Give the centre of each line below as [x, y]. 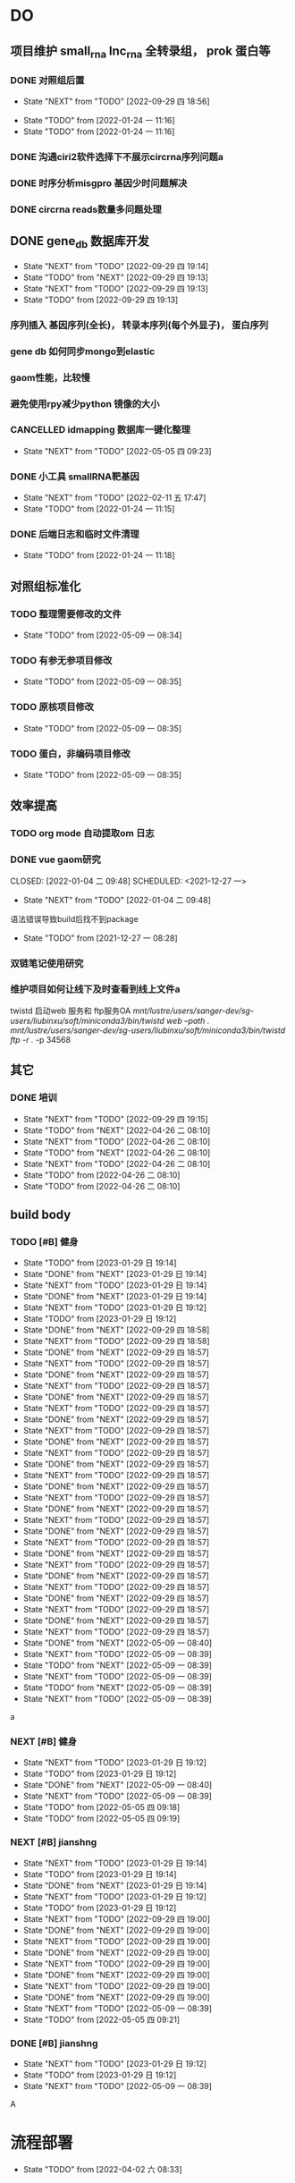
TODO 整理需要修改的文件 [66, 613]
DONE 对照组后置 [47, 80]
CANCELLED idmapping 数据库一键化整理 [101, 430]
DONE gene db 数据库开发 [80, 242]
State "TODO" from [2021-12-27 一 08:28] [100, 938]
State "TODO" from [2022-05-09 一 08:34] [102, 635]
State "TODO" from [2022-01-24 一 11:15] [99, 509]
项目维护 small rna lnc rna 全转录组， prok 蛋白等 [140, 52]
